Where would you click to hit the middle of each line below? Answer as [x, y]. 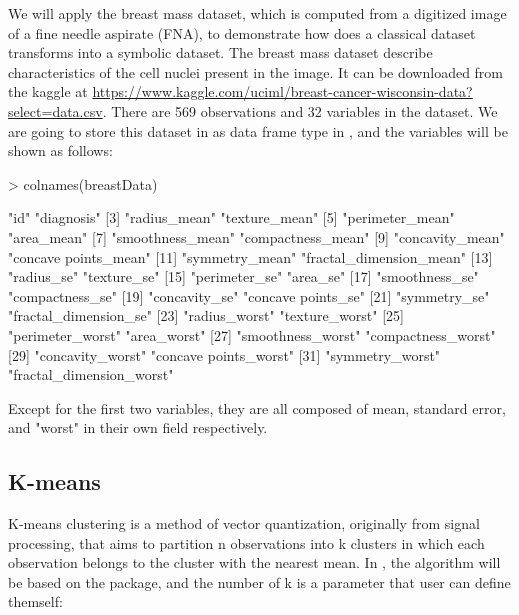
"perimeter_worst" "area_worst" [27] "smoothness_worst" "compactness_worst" [252, 334]
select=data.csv [55, 110]
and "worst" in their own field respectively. [138, 427]
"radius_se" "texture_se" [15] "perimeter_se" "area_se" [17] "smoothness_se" [243, 276]
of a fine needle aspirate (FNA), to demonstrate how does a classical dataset [242, 32]
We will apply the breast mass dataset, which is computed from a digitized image [257, 13]
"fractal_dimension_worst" [91, 374]
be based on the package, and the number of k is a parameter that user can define [259, 581]
